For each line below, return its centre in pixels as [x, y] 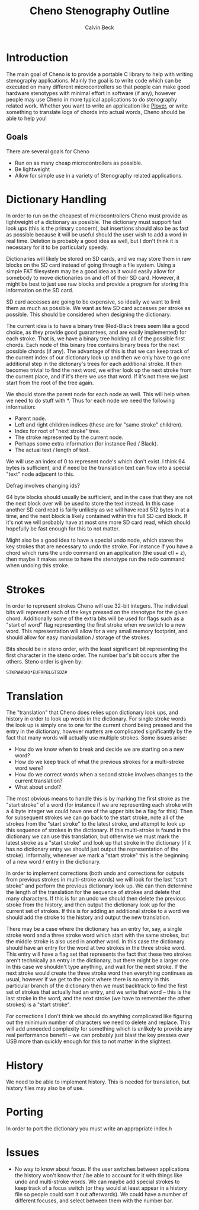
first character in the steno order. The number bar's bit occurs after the [93, 655]
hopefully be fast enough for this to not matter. [63, 529]
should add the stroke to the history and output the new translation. [88, 917]
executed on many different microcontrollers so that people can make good [98, 87]
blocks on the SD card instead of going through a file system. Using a [91, 265]
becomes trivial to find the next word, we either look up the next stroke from [99, 370]
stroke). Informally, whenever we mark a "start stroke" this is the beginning [97, 855]
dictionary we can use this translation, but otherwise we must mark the [93, 836]
